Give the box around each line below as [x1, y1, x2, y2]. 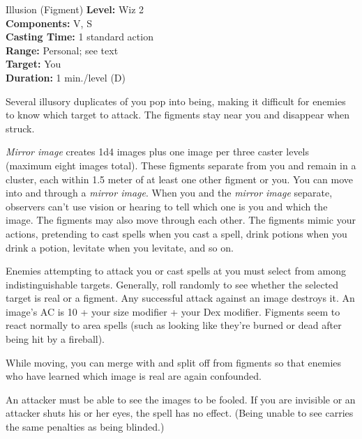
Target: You [6, 56, 61, 71]
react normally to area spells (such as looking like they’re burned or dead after [6, 318, 342, 332]
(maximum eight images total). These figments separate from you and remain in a [6, 157, 356, 172]
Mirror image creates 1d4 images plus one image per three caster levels [6, 144, 310, 159]
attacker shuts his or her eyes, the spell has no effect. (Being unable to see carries [6, 406, 354, 420]
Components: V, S [6, 15, 92, 30]
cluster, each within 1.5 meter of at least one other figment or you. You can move [6, 171, 354, 186]
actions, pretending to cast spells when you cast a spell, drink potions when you [6, 226, 347, 240]
